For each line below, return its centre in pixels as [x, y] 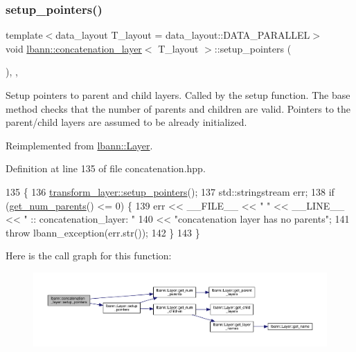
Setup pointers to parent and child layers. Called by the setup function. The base [178, 95]
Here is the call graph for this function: [89, 256]
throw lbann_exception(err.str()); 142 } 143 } [103, 232]
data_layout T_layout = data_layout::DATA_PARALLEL [183, 35]
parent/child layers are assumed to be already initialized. [126, 122]
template [24, 35]
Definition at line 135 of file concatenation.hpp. [106, 168]
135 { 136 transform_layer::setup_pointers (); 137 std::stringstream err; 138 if [170, 191]
